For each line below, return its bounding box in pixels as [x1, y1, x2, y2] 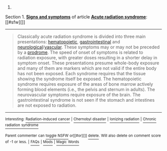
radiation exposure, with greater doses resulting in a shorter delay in [17, 55, 158, 60]
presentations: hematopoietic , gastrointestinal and [17, 39, 120, 44]
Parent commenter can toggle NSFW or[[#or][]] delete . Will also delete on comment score [5, 133, 161, 139]
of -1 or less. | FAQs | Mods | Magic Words [5, 139, 80, 144]
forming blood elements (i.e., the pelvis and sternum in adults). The [17, 87, 155, 92]
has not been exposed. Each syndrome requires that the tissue [17, 71, 146, 76]
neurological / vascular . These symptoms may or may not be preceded [17, 44, 160, 50]
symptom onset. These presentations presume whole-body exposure [17, 60, 160, 66]
